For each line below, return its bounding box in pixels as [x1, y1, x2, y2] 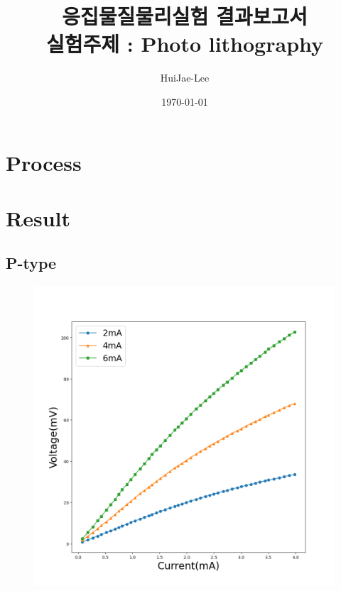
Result [6, 203, 70, 232]
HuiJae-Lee [160, 70, 210, 85]
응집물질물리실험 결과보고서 [62, 1, 308, 31]
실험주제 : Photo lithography [45, 29, 324, 58]
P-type [6, 252, 57, 274]
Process [6, 148, 82, 177]
